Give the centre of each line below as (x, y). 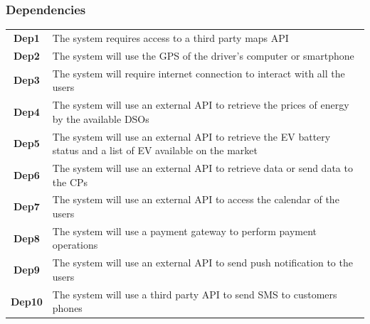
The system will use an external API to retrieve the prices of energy (201, 105)
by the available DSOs (101, 118)
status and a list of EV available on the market (155, 150)
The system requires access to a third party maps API (170, 37)
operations (75, 245)
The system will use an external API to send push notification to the (202, 263)
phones (67, 308)
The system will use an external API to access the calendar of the (196, 199)
